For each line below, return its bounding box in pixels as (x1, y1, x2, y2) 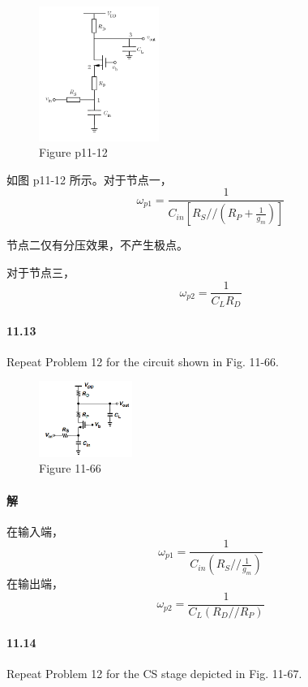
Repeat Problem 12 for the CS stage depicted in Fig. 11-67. (6, 664, 302, 681)
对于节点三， (6, 263, 75, 280)
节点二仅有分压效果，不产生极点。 (6, 236, 188, 253)
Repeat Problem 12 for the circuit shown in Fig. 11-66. (6, 352, 279, 369)
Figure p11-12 (39, 144, 108, 161)
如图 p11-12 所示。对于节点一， (6, 171, 172, 188)
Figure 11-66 (39, 460, 101, 477)
